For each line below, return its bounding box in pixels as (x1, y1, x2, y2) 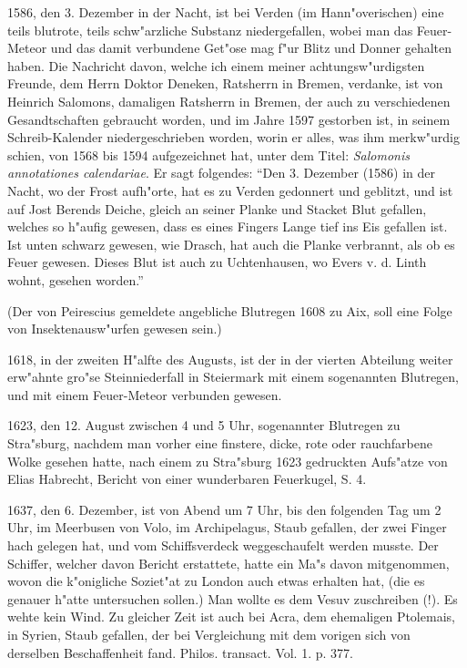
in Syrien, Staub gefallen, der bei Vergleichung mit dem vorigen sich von (7, 625, 411, 643)
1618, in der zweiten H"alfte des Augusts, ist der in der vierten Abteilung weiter (7, 349, 453, 368)
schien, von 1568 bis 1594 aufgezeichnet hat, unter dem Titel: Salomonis (7, 145, 410, 164)
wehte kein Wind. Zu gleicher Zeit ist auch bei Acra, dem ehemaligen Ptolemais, (7, 607, 455, 626)
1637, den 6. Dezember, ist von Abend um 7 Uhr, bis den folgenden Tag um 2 (7, 499, 442, 519)
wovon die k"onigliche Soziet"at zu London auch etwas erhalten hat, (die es (7, 571, 425, 591)
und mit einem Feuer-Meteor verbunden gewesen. (7, 385, 282, 404)
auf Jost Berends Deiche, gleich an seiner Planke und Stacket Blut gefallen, (7, 199, 427, 218)
